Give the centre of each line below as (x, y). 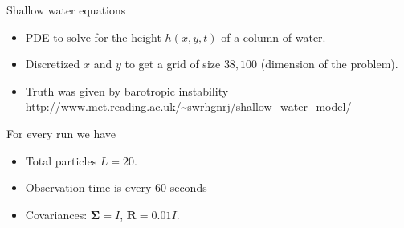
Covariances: (56, 214)
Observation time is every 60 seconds (116, 187)
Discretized (53, 64)
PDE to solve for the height (93, 37)
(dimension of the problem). (329, 64)
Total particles (61, 160)
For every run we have (61, 133)
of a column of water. (273, 37)
